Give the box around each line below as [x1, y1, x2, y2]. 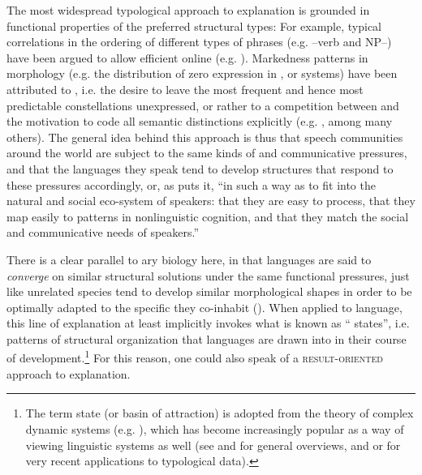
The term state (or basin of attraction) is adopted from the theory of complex [25, 404, 414, 422]
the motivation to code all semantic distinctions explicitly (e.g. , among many [6, 113, 393, 130]
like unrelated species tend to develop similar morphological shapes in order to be [6, 283, 412, 300]
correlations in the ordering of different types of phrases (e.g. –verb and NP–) [6, 33, 392, 50]
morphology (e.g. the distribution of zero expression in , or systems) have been [6, 65, 398, 82]
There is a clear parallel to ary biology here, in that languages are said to [6, 250, 372, 267]
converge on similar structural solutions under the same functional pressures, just [6, 267, 410, 284]
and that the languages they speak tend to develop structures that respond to [6, 160, 394, 177]
